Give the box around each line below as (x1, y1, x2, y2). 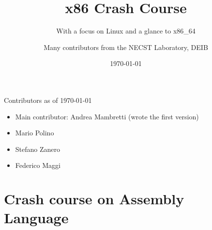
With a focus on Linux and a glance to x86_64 (56, 26, 196, 36)
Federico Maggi (15, 160, 61, 170)
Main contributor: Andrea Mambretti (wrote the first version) (15, 111, 199, 121)
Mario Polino (15, 128, 54, 138)
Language (4, 208, 69, 228)
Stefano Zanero (15, 144, 61, 154)
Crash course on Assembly (4, 189, 184, 209)
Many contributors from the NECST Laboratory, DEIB (44, 42, 208, 52)
